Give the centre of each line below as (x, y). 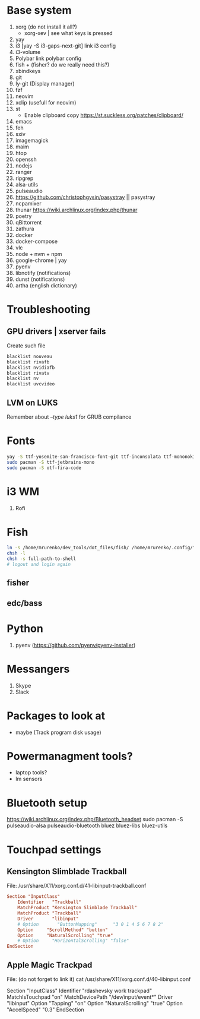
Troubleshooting (49, 310)
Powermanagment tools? (70, 756)
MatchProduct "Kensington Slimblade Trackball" (77, 908)
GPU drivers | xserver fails (56, 331)
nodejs (23, 165)
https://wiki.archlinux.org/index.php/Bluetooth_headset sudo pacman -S (95, 819)
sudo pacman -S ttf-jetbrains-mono (51, 462)
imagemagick (32, 140)
